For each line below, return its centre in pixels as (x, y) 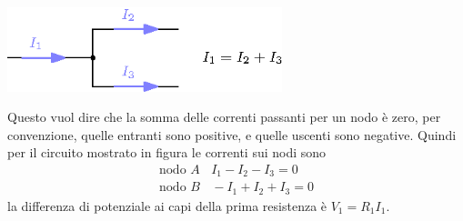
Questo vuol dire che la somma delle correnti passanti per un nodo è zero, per (224, 117)
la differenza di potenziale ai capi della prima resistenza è (167, 205)
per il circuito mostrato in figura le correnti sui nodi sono (167, 152)
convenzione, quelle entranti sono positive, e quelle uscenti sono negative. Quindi (232, 134)
